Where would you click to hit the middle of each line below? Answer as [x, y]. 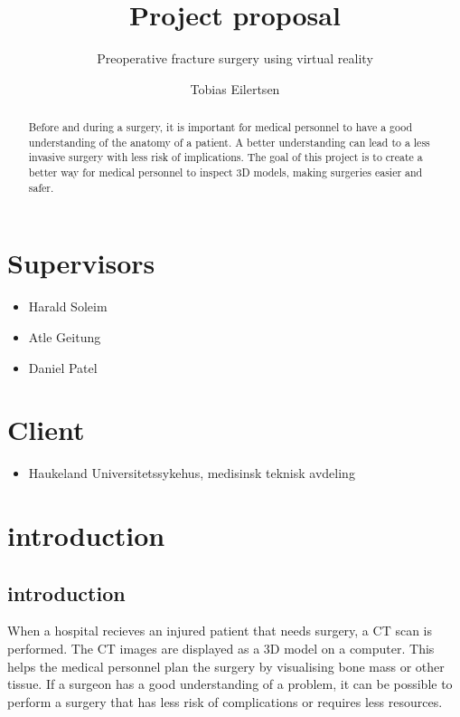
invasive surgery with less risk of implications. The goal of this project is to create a [225, 157]
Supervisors [81, 263]
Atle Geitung [65, 336]
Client [46, 430]
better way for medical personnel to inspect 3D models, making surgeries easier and [225, 172]
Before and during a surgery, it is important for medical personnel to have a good [221, 127]
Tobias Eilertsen [235, 88]
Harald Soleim [68, 306]
